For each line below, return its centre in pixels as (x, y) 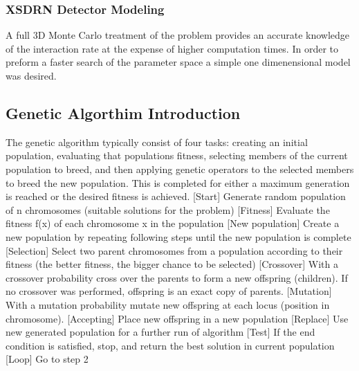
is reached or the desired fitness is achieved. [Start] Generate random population (176, 196)
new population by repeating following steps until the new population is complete (178, 236)
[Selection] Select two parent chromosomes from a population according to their (174, 250)
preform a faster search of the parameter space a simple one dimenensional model (178, 62)
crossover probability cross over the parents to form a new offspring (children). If (177, 277)
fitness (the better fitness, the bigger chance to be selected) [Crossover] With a (172, 264)
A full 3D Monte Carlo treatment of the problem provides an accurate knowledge (178, 35)
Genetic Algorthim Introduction (123, 112)
